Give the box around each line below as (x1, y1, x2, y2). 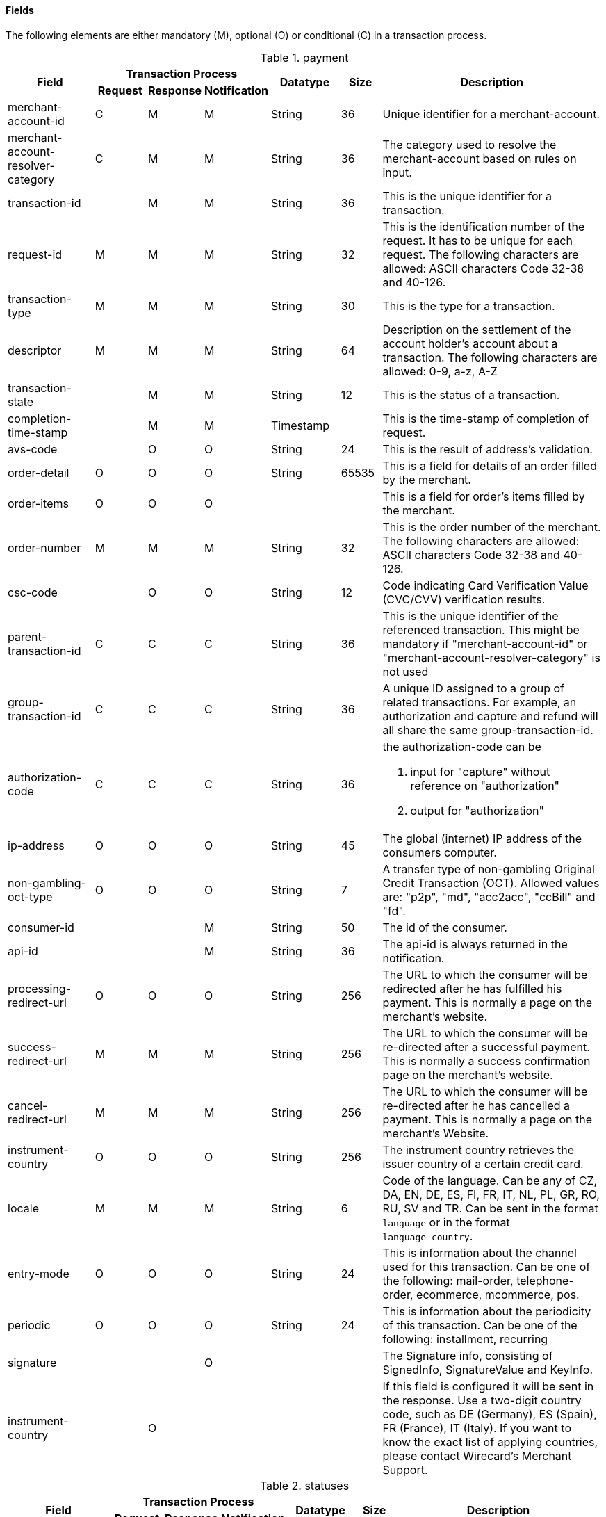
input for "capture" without (410, 764, 550, 779)
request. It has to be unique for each (382, 233, 573, 248)
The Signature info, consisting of (382, 1348, 553, 1363)
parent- (8, 629, 47, 644)
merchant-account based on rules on (382, 151, 577, 165)
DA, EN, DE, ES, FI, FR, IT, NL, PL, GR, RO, (382, 1187, 600, 1201)
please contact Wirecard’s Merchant (382, 1448, 572, 1463)
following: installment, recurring (382, 1331, 548, 1346)
